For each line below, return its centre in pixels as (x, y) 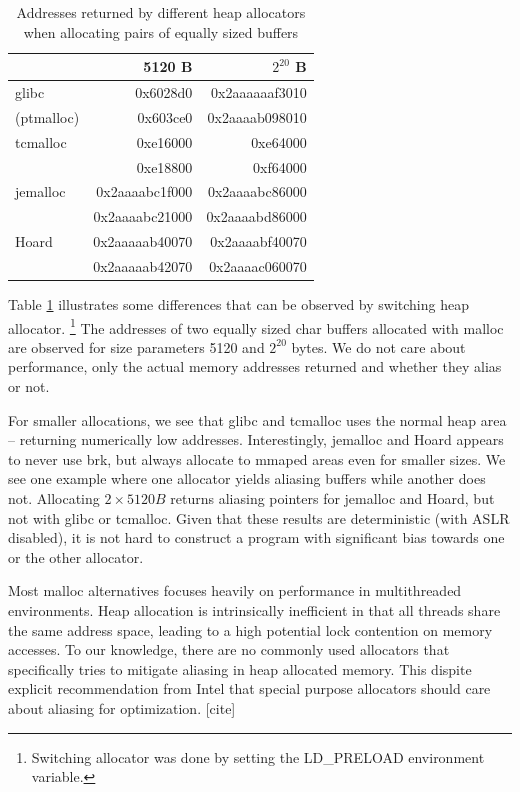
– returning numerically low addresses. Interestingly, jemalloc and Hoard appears (256, 439)
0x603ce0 (165, 116)
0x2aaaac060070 (258, 265)
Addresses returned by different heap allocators (161, 12)
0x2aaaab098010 (257, 116)
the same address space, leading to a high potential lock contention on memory (250, 629)
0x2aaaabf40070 (258, 241)
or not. (29, 386)
